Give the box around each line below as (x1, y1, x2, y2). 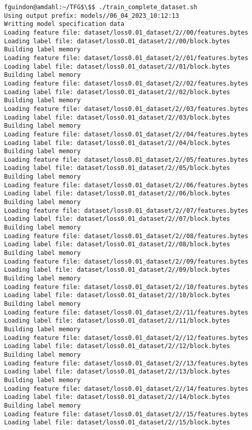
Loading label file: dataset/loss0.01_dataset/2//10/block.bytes (4, 292, 230, 299)
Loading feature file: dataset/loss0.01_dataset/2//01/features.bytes (4, 54, 248, 62)
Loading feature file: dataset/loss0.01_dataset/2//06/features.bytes (4, 181, 248, 189)
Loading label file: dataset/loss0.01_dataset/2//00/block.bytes (4, 37, 230, 45)
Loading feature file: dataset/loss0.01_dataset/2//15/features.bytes (4, 410, 248, 418)
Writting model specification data (4, 20, 125, 28)
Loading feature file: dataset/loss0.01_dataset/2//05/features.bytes (4, 156, 248, 163)
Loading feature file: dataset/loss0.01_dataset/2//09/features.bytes (4, 257, 248, 265)
